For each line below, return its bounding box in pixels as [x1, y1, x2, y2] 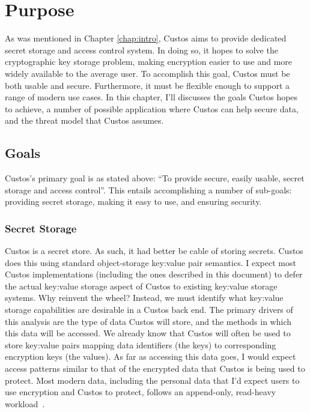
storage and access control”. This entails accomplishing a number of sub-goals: [5, 183, 292, 196]
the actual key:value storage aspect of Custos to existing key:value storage [5, 279, 278, 292]
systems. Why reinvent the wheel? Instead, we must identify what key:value [5, 291, 284, 304]
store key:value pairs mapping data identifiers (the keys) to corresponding [5, 338, 276, 351]
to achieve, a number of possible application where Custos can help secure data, [5, 102, 299, 115]
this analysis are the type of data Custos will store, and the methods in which [5, 315, 291, 327]
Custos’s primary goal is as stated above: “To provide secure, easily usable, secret [5, 172, 305, 184]
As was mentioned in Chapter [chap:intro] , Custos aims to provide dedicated [5, 32, 287, 44]
